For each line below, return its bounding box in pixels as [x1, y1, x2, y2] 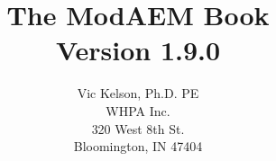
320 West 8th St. [91, 119, 185, 138]
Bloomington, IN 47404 [73, 137, 203, 156]
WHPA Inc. [106, 101, 170, 120]
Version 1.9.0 [55, 31, 221, 68]
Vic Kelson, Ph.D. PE [77, 84, 199, 103]
